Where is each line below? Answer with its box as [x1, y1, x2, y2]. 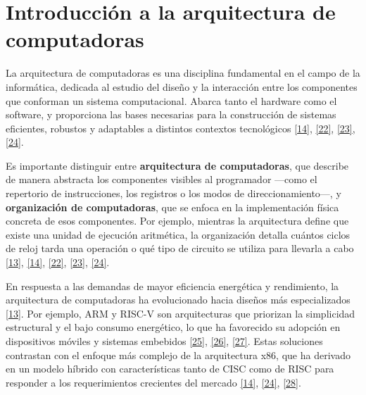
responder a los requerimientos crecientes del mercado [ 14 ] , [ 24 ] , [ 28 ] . [6, 375, 301, 389]
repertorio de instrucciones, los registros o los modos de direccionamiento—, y [6, 186, 341, 201]
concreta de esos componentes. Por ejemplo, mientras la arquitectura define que [6, 213, 349, 228]
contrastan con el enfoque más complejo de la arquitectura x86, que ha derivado [6, 347, 351, 362]
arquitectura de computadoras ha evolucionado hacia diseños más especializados [6, 292, 351, 307]
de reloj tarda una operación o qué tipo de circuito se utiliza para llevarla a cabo [6, 241, 354, 256]
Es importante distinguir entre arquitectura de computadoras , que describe [6, 158, 349, 173]
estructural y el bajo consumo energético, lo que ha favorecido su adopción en [6, 320, 341, 334]
